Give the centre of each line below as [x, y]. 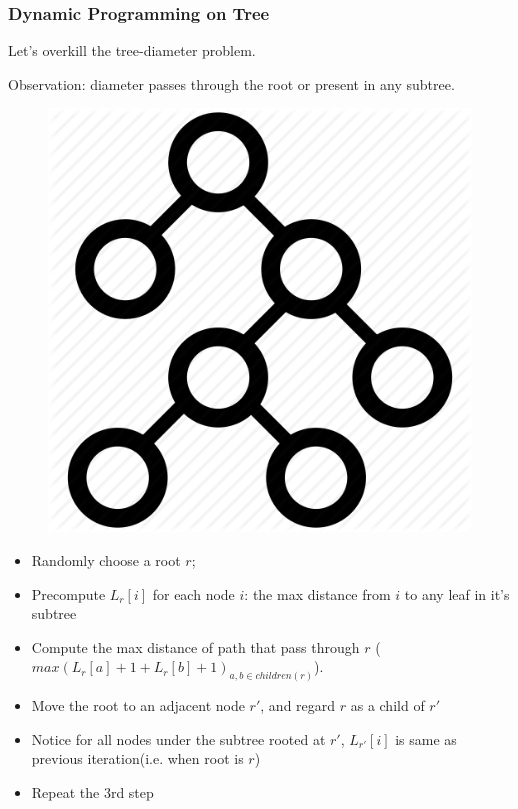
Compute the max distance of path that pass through [195, 646]
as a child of [387, 705]
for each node [193, 593]
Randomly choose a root [106, 560]
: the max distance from [317, 593]
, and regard [298, 705]
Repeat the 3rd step [92, 792]
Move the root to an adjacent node [138, 705]
